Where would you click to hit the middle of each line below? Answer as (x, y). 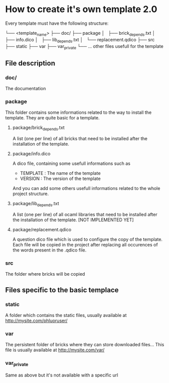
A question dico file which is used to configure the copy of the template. (88, 239)
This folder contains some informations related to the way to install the (78, 112)
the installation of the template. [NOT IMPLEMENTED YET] (73, 220)
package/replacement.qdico (42, 229)
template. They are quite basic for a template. (52, 118)
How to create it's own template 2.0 (81, 9)
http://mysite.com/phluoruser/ (37, 321)
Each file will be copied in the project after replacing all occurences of (85, 244)
